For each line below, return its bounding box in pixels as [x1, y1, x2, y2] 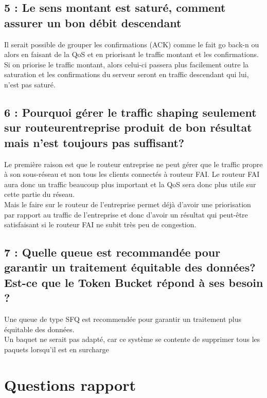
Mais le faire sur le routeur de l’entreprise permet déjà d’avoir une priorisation [4, 198, 251, 209]
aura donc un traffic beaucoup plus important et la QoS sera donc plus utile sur [4, 178, 256, 189]
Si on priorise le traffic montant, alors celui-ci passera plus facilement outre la [4, 59, 249, 69]
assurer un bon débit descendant [4, 14, 182, 30]
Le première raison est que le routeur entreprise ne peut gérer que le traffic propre [4, 158, 263, 169]
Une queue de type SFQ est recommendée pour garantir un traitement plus [4, 314, 241, 324]
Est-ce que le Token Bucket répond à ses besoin [4, 274, 263, 290]
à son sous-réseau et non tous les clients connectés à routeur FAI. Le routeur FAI [4, 169, 260, 179]
